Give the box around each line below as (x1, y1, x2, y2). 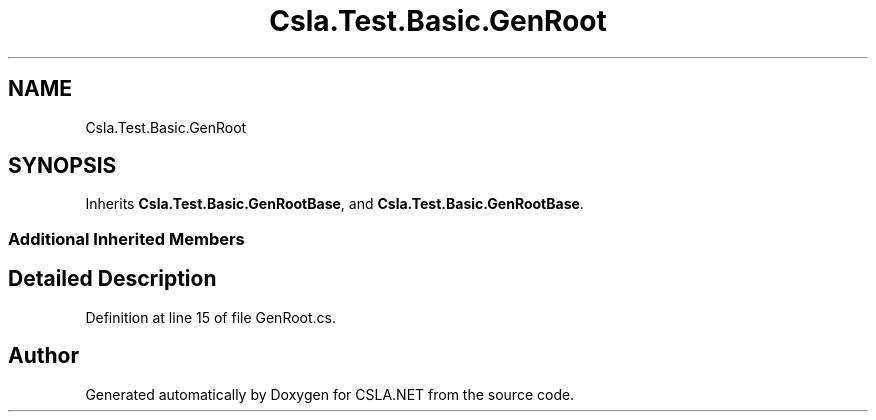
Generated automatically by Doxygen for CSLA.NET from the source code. (85, 385, 575, 403)
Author (8, 343, 79, 369)
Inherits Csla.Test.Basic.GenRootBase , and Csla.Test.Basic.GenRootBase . (85, 195, 584, 213)
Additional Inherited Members (8, 228, 245, 249)
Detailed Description (8, 266, 217, 292)
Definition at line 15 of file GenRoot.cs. (85, 308, 337, 326)
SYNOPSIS (8, 153, 117, 179)
